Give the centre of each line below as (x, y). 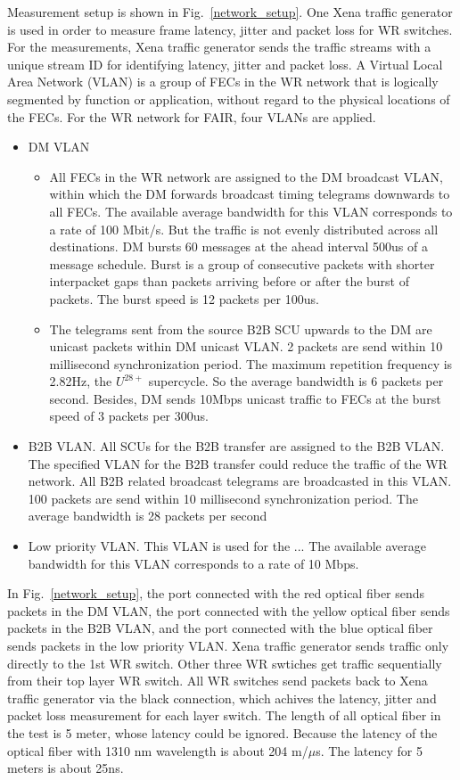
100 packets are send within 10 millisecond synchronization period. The (223, 498)
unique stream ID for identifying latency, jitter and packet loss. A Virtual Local (225, 64)
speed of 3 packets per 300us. (129, 416)
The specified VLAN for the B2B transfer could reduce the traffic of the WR (238, 463)
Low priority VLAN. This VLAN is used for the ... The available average (227, 546)
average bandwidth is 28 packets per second (148, 516)
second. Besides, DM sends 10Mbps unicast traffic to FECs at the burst (245, 398)
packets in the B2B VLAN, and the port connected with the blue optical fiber (220, 628)
